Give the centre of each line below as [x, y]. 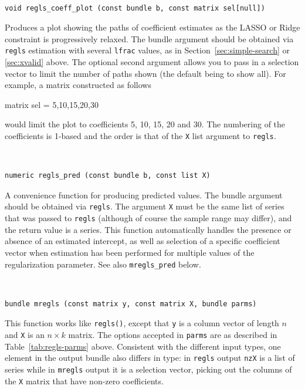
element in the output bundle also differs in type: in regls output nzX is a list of [150, 358]
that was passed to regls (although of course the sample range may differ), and [148, 218]
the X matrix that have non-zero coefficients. [84, 380]
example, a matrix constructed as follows [78, 85]
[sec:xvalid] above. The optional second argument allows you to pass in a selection [152, 62]
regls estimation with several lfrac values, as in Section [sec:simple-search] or [147, 50]
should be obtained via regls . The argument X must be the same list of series [145, 206]
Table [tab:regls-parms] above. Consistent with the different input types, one [143, 346]
